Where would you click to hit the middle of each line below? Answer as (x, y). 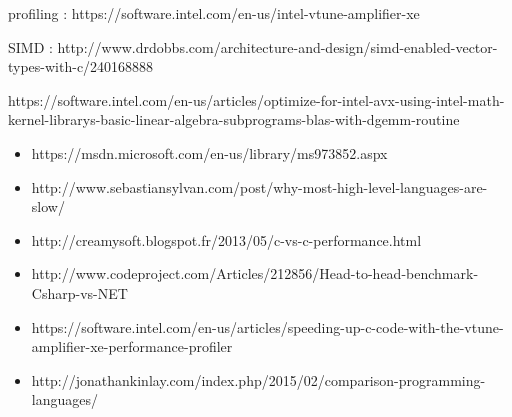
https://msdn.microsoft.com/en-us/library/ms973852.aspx (209, 152)
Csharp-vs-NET (79, 292)
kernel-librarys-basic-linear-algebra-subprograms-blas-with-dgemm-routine (234, 119)
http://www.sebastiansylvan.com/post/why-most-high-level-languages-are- (259, 186)
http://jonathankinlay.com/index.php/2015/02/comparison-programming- (258, 379)
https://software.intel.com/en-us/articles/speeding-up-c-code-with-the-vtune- (267, 326)
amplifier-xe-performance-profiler (132, 346)
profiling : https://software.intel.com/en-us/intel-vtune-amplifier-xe (214, 13)
